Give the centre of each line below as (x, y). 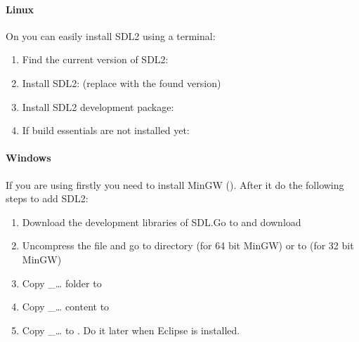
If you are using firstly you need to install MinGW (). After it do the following (175, 184)
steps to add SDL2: (47, 198)
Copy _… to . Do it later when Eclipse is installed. (131, 330)
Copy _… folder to (62, 283)
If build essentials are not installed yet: (106, 130)
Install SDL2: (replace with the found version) (122, 83)
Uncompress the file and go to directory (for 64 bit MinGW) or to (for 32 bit (188, 245)
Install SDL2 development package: (98, 106)
